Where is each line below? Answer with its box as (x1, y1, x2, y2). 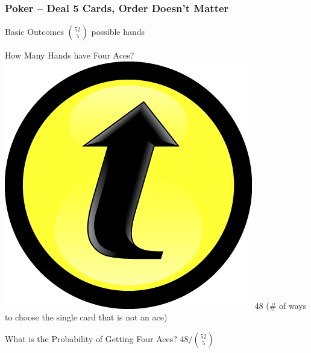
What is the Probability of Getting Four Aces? (5, 332, 177, 345)
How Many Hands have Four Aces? (5, 49, 134, 62)
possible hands (91, 25, 145, 38)
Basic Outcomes (5, 25, 64, 38)
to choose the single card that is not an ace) (5, 311, 168, 323)
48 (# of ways (254, 299, 307, 311)
